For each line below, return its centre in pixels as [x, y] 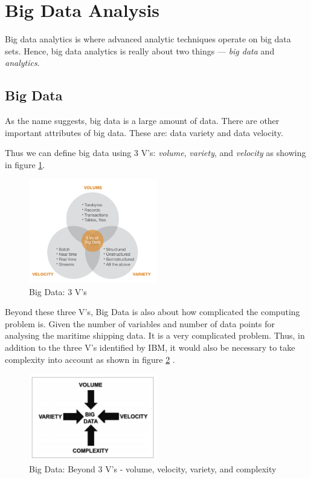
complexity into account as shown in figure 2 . [90, 359]
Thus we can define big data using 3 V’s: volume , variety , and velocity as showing [155, 153]
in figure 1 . [25, 164]
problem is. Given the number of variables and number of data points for [140, 323]
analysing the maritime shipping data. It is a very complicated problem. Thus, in [155, 335]
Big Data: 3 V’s [58, 291]
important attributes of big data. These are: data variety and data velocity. [144, 132]
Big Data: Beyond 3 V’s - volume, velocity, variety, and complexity [153, 469]
